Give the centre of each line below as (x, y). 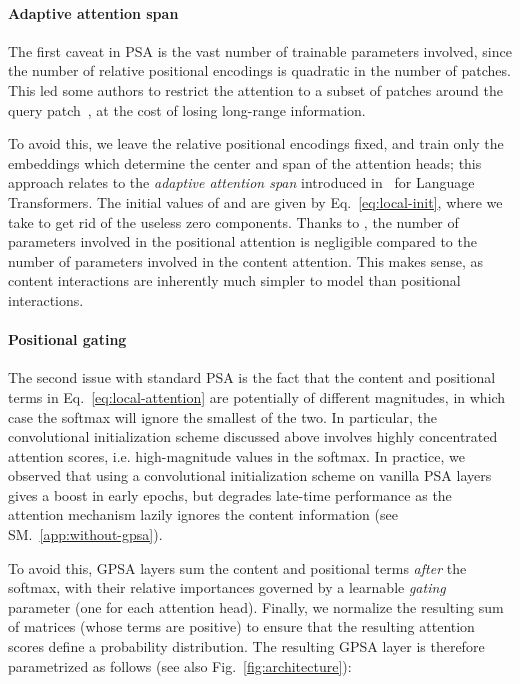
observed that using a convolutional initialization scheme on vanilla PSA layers (250, 475)
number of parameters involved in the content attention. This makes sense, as (245, 260)
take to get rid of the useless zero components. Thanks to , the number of (233, 221)
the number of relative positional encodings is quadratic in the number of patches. (259, 70)
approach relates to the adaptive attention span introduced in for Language (241, 182)
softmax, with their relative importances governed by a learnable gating (227, 587)
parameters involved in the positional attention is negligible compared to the (242, 241)
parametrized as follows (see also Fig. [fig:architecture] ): (180, 665)
